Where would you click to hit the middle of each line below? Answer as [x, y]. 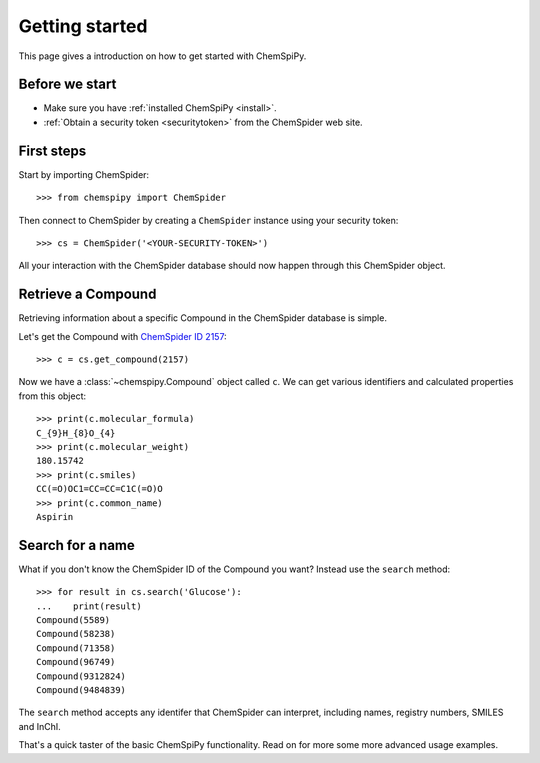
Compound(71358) [76, 648]
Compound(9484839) [81, 689]
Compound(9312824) [81, 676]
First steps [52, 150]
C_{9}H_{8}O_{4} [76, 433]
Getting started [83, 26]
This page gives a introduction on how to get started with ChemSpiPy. [162, 56]
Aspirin [55, 516]
